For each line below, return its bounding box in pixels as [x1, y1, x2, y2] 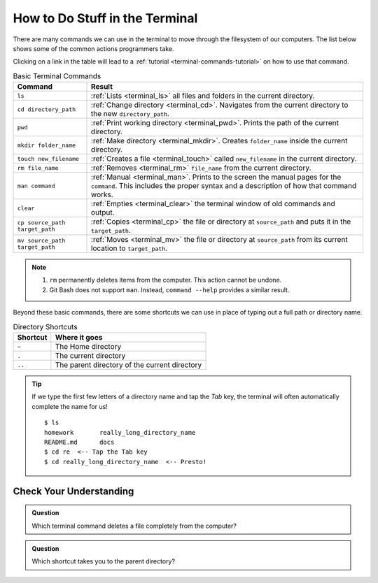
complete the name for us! [31, 402, 108, 410]
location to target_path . [91, 243, 168, 253]
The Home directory [55, 342, 122, 352]
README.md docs [44, 438, 115, 446]
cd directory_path [17, 106, 76, 113]
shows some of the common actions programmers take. [13, 44, 174, 52]
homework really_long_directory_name [44, 429, 196, 436]
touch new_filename [17, 154, 80, 162]
